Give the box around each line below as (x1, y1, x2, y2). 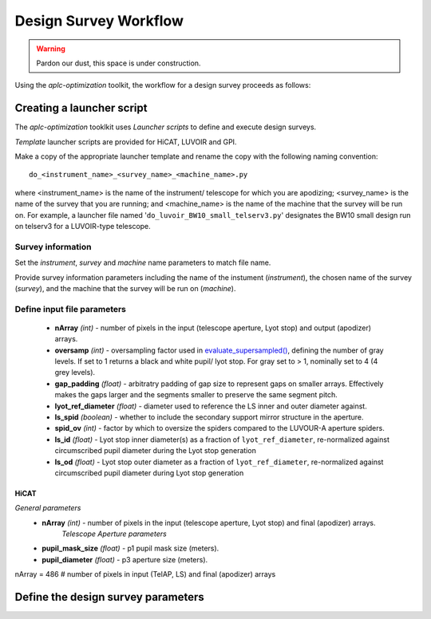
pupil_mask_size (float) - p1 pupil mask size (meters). (42, 543, 219, 554)
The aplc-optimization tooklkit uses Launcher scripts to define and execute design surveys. (14, 122, 317, 132)
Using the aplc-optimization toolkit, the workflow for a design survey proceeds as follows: (14, 81, 311, 90)
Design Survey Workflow (14, 12, 184, 30)
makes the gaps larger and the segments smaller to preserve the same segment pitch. (54, 390, 338, 400)
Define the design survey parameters (14, 590, 205, 604)
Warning (36, 44, 65, 53)
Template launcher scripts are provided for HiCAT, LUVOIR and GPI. (14, 136, 237, 147)
